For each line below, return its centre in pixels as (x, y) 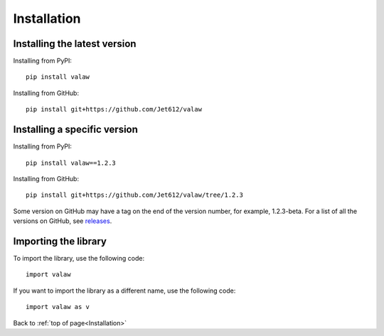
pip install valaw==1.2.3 (71, 163)
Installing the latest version (75, 44)
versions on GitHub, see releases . (63, 221)
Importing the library (60, 241)
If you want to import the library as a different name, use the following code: (124, 291)
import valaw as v (58, 307)
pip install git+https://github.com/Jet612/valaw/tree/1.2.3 (134, 195)
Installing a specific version (76, 130)
